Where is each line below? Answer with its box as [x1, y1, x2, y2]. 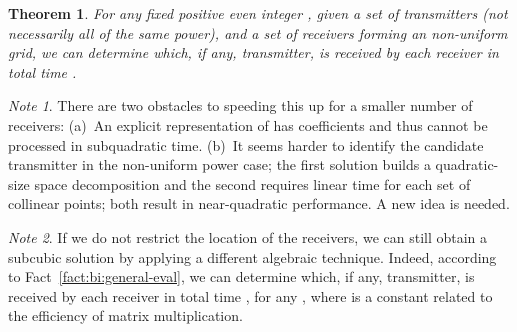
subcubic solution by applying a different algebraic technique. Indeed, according [8, 246, 497, 267]
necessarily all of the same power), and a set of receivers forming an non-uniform [8, 22, 508, 43]
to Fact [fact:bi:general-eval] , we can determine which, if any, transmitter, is [8, 266, 475, 287]
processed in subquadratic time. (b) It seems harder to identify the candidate [8, 134, 484, 155]
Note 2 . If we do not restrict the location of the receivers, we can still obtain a [8, 226, 488, 247]
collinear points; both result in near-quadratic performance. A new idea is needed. [8, 193, 510, 214]
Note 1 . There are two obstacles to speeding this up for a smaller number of [8, 95, 473, 116]
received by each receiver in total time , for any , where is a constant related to [8, 285, 493, 306]
